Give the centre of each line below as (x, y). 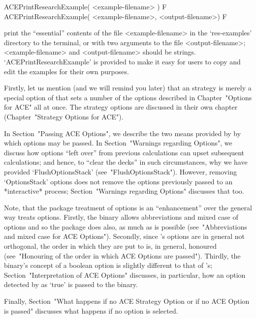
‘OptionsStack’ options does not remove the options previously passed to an (118, 181)
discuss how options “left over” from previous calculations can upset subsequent (124, 152)
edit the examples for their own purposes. (66, 71)
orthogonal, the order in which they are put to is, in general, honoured (111, 246)
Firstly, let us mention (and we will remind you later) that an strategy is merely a (128, 88)
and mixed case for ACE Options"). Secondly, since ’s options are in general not (124, 236)
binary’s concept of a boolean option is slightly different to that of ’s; (108, 265)
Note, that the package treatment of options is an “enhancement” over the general (128, 207)
